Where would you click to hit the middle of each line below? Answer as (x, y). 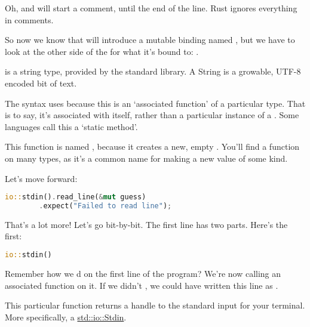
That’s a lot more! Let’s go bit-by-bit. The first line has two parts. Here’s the (146, 224)
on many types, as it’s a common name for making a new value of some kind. (146, 158)
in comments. (29, 19)
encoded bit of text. (41, 83)
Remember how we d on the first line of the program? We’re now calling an (143, 273)
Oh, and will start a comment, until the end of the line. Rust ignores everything (151, 8)
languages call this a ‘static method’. (71, 126)
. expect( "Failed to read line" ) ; (105, 206)
